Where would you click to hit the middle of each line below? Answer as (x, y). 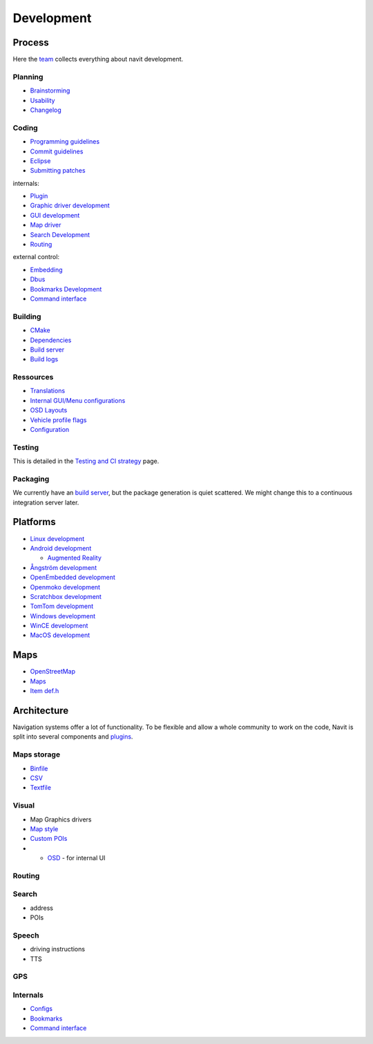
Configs (41, 1009)
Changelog (46, 110)
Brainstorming (50, 91)
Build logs (44, 359)
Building (27, 316)
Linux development (57, 538)
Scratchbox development (66, 596)
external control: (36, 257)
